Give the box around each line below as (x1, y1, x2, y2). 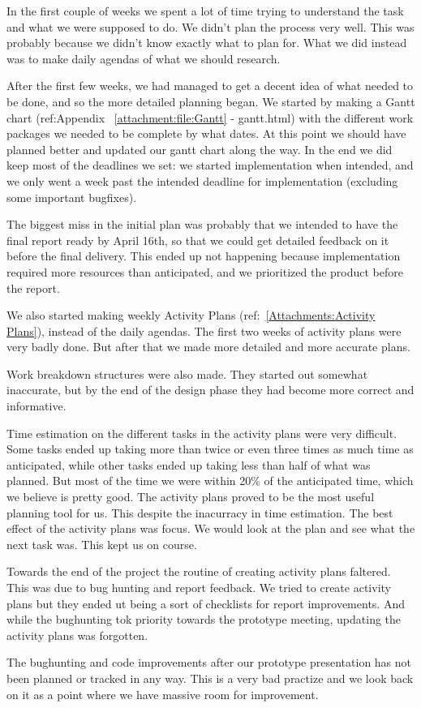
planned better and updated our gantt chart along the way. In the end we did (6, 140, 393, 157)
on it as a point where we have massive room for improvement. (6, 685, 319, 702)
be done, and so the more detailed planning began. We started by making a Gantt (6, 92, 415, 109)
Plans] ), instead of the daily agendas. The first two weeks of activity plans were (6, 322, 402, 339)
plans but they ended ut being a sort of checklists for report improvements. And (6, 594, 405, 611)
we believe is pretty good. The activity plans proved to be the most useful (6, 488, 375, 505)
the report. (6, 279, 60, 296)
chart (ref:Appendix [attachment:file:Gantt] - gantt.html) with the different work (6, 109, 414, 126)
